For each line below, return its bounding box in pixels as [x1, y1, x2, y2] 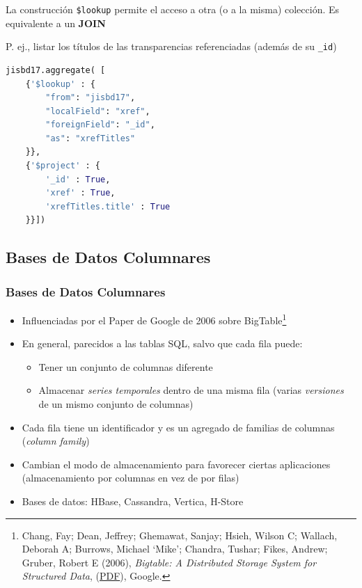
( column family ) [22, 434, 90, 448]
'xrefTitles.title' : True [45, 201, 171, 212]
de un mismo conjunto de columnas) [38, 397, 194, 411]
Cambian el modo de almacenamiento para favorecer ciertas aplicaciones [22, 456, 331, 471]
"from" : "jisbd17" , [45, 93, 136, 103]
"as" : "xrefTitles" [45, 133, 136, 143]
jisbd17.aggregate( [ [6, 65, 106, 75]
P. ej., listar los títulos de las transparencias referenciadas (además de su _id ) [6, 39, 337, 54]
